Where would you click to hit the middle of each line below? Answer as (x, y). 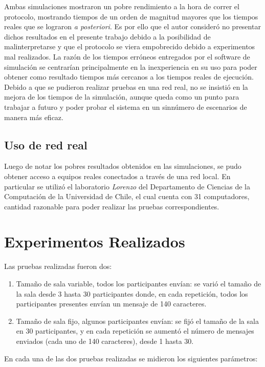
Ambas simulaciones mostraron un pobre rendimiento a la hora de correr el (122, 6)
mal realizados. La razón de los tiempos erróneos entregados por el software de (127, 56)
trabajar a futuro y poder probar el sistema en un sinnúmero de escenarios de (126, 107)
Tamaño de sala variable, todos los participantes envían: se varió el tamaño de (139, 284)
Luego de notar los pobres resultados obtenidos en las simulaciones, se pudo (123, 166)
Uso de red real (46, 144)
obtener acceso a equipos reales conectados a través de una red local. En (117, 176)
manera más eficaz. (34, 117)
